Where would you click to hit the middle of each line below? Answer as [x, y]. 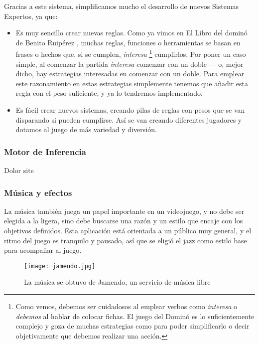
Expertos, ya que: [31, 16]
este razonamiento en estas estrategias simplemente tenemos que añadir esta [132, 83]
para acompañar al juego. [43, 250]
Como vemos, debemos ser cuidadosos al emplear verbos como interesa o [126, 306]
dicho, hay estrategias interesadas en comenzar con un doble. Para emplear [130, 74]
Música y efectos [38, 192]
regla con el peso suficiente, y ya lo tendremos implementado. [109, 93]
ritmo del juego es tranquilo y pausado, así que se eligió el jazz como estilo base [126, 240]
